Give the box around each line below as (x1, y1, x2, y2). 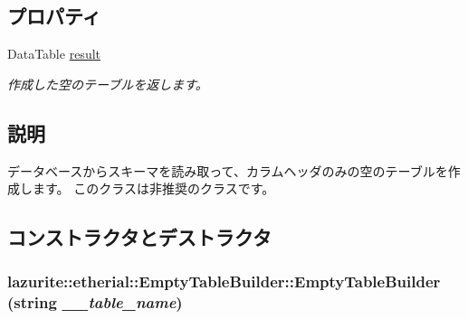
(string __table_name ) (7, 291, 183, 314)
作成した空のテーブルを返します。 (7, 74, 208, 93)
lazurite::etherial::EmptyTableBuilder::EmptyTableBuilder (7, 270, 441, 293)
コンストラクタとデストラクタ (7, 223, 272, 251)
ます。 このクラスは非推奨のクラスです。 (32, 179, 275, 198)
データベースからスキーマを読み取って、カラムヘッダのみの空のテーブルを (7, 161, 448, 180)
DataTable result (7, 44, 100, 63)
